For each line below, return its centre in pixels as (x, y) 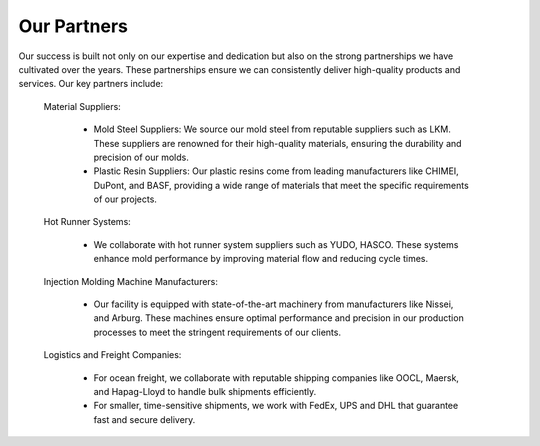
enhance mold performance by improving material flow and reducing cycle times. (261, 259)
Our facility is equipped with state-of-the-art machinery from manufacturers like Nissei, (273, 304)
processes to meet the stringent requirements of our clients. (217, 332)
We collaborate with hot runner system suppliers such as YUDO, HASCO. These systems (276, 244)
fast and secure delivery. (144, 419)
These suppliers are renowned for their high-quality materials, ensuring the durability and (277, 143)
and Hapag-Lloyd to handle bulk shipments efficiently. (205, 391)
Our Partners (73, 26)
